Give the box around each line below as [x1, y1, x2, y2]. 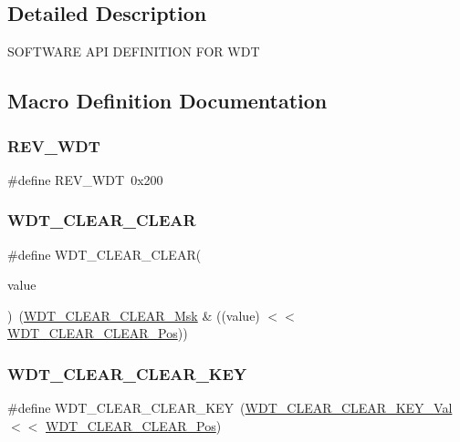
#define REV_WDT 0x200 [7, 170, 163, 189]
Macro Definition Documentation [7, 87, 328, 115]
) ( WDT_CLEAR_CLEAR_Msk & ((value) [7, 305, 260, 324]
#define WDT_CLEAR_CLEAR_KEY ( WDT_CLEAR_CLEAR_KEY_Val [7, 398, 453, 417]
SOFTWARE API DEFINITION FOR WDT [7, 42, 260, 61]
